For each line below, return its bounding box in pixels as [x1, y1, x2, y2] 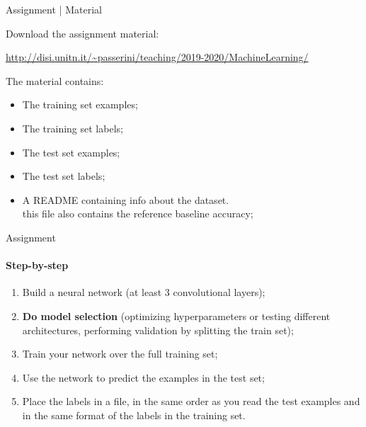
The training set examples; [22, 97, 138, 112]
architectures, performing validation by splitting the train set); [22, 322, 294, 337]
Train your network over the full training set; [22, 346, 218, 361]
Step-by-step [6, 258, 69, 273]
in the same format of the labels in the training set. [22, 407, 246, 422]
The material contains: [6, 73, 104, 88]
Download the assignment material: [6, 25, 159, 40]
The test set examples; [22, 144, 120, 159]
